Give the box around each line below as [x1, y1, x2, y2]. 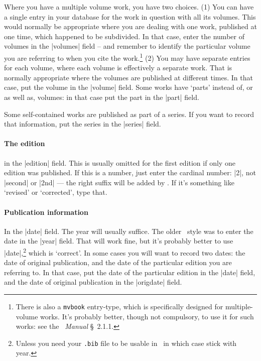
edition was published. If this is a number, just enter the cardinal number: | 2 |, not [4, 167, 256, 178]
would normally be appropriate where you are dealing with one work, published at [4, 21, 257, 32]
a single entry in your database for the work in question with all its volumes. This [4, 11, 256, 22]
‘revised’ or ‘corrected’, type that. [4, 187, 107, 197]
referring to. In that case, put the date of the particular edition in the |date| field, [4, 267, 255, 277]
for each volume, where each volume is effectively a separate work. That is [4, 62, 232, 73]
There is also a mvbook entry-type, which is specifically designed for [16, 301, 223, 311]
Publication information [4, 206, 88, 217]
